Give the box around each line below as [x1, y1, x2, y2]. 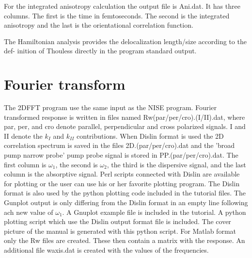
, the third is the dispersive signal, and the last [107, 159, 246, 169]
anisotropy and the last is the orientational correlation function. [4, 20, 193, 30]
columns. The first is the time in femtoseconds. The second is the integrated [4, 10, 230, 20]
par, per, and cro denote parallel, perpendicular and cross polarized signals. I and [4, 121, 246, 131]
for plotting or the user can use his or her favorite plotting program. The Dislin [4, 178, 240, 188]
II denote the [4, 130, 43, 141]
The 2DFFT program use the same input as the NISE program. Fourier [4, 102, 217, 113]
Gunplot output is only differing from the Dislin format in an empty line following [4, 197, 248, 208]
